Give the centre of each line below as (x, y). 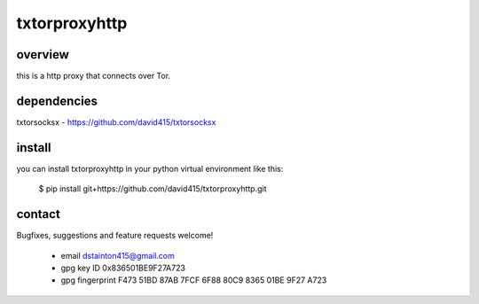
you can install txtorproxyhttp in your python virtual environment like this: (150, 168)
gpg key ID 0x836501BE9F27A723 (123, 268)
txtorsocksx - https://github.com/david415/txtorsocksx (116, 122)
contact (39, 214)
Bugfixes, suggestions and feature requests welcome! (115, 236)
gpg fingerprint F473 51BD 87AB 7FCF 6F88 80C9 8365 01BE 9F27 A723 (194, 280)
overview (43, 55)
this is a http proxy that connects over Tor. (94, 76)
